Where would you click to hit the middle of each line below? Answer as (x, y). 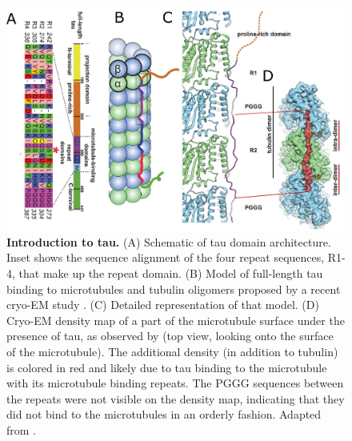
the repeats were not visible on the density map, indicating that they (176, 398)
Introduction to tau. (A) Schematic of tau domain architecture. (169, 241)
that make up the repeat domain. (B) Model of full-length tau (171, 273)
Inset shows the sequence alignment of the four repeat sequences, (166, 257)
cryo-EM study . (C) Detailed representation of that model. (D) (163, 305)
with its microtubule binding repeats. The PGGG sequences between (175, 383)
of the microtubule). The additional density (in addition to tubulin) (172, 351)
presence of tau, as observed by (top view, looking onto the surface (170, 336)
